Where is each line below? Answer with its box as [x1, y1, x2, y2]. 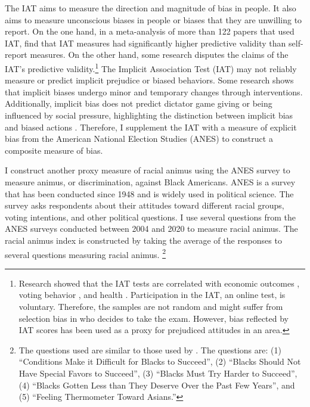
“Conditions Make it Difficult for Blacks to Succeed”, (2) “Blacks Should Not [18, 355, 301, 368]
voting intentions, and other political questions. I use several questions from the [5, 210, 296, 223]
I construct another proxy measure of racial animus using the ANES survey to [5, 164, 290, 176]
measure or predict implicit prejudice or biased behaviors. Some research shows [5, 74, 294, 86]
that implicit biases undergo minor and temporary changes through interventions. [5, 85, 303, 98]
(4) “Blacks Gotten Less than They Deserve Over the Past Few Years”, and [18, 378, 295, 391]
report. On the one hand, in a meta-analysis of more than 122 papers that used [5, 25, 294, 38]
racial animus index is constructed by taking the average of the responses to [5, 234, 282, 246]
